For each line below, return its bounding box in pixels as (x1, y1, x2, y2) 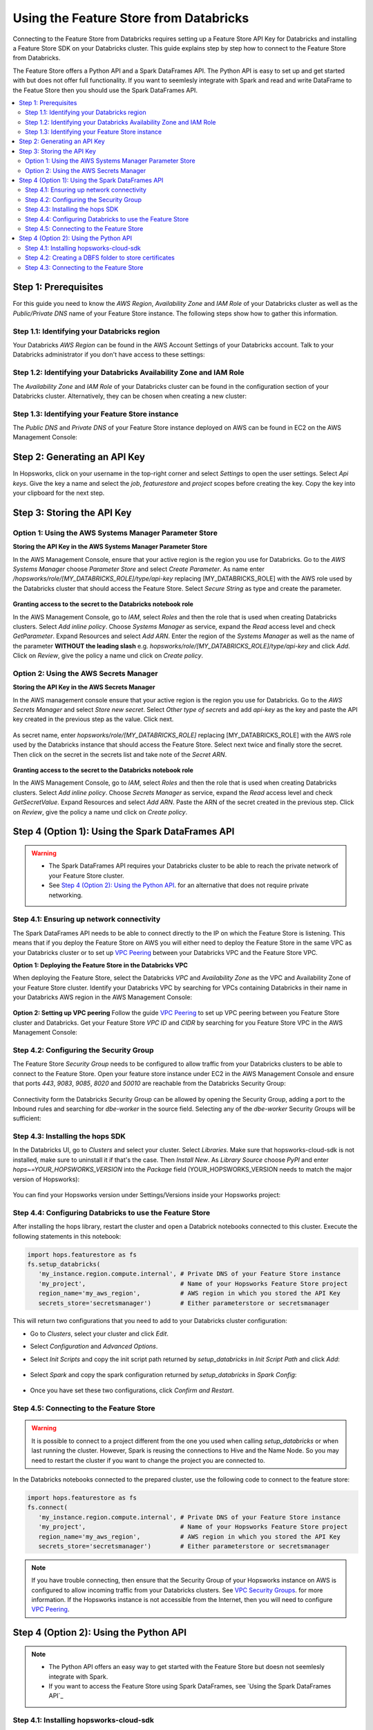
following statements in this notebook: (12, 1232, 122, 1240)
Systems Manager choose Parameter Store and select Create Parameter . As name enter (12, 565, 265, 574)
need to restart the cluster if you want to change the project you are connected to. (31, 1456, 265, 1464)
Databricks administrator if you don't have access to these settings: (12, 350, 205, 359)
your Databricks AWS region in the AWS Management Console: (12, 993, 193, 1001)
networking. (48, 891, 83, 899)
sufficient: (12, 1114, 41, 1122)
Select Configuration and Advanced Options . (30, 1342, 158, 1351)
